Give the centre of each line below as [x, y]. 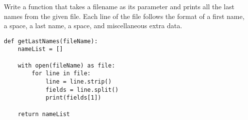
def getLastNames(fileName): [51, 41]
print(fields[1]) [73, 98]
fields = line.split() [82, 90]
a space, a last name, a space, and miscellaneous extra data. [93, 26]
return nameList [44, 114]
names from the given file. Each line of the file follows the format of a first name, [124, 16]
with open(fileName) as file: [66, 65]
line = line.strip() [78, 82]
